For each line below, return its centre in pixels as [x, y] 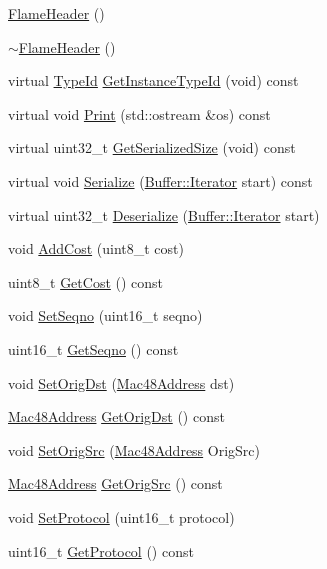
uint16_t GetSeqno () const [93, 348]
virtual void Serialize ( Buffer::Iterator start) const [160, 180]
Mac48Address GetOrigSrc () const [115, 483]
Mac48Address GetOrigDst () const [116, 416]
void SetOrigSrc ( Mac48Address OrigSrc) [134, 449]
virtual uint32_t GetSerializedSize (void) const [152, 147]
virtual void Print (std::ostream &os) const [139, 113]
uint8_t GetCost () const [86, 281]
